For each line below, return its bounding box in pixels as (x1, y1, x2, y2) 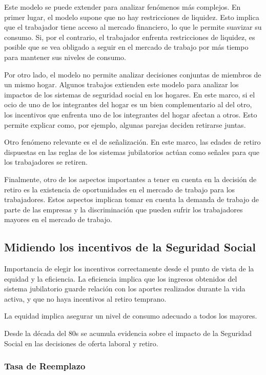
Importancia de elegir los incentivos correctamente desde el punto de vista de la (4, 263, 254, 274)
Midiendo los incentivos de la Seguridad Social (4, 239, 256, 255)
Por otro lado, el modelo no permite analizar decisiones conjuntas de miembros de (4, 69, 261, 80)
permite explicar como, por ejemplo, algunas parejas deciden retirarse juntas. (4, 119, 246, 130)
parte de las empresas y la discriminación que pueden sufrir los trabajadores (4, 204, 243, 214)
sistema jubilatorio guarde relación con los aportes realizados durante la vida (4, 283, 245, 294)
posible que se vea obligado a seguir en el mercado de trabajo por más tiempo (4, 42, 249, 52)
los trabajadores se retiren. (4, 156, 88, 167)
